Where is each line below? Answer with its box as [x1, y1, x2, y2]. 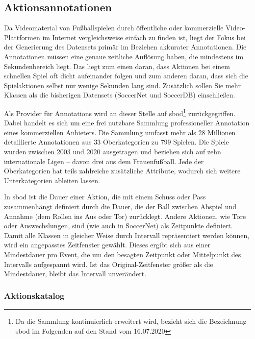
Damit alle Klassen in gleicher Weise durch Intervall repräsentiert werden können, [4, 230, 250, 240]
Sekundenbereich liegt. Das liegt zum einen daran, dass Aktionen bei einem [4, 61, 230, 71]
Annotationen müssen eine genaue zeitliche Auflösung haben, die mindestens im [4, 51, 244, 61]
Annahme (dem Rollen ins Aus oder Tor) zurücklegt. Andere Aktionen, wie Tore [4, 211, 246, 221]
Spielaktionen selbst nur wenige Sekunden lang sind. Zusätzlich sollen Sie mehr [4, 80, 241, 90]
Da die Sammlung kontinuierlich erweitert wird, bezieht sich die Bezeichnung [15, 315, 247, 326]
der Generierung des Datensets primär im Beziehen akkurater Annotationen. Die [4, 42, 247, 52]
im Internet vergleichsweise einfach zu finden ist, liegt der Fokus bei [42, 32, 246, 42]
